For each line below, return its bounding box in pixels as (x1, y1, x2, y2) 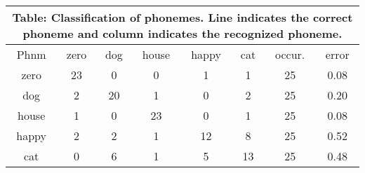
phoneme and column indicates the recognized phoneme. (22, 25, 343, 41)
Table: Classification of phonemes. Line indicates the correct (12, 9, 353, 25)
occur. (275, 46, 305, 62)
